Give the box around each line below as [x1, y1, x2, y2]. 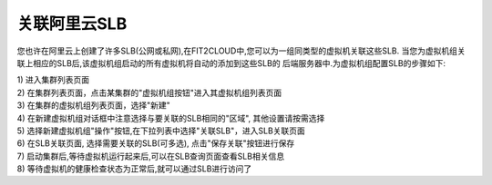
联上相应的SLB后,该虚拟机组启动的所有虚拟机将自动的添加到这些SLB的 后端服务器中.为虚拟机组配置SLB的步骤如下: [16, 57, 446, 68]
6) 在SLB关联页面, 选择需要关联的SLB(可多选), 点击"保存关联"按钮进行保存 [16, 138, 295, 149]
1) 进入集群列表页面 [16, 74, 90, 85]
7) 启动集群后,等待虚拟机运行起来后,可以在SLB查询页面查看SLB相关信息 [16, 151, 285, 161]
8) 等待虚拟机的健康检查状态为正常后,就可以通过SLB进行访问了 [16, 163, 252, 174]
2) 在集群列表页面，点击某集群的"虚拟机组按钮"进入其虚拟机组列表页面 [16, 87, 282, 98]
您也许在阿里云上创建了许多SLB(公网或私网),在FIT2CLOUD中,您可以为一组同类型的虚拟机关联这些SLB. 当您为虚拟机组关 [16, 45, 466, 56]
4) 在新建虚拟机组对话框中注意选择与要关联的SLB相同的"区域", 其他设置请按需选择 [16, 112, 325, 123]
